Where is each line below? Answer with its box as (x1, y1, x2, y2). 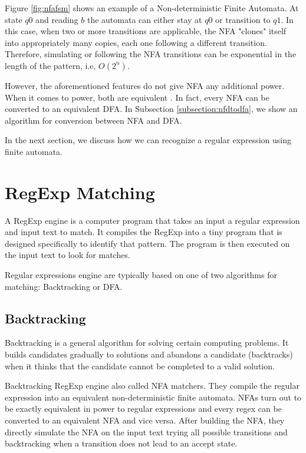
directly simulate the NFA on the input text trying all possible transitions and (5, 425, 288, 438)
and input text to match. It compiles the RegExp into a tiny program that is (5, 226, 282, 238)
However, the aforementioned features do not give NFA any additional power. (5, 79, 285, 91)
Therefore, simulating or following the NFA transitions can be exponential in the (5, 48, 297, 60)
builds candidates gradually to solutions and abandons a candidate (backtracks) (5, 348, 293, 361)
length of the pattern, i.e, (5, 59, 96, 71)
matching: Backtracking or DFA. (5, 280, 123, 292)
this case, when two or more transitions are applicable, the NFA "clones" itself (5, 25, 287, 37)
